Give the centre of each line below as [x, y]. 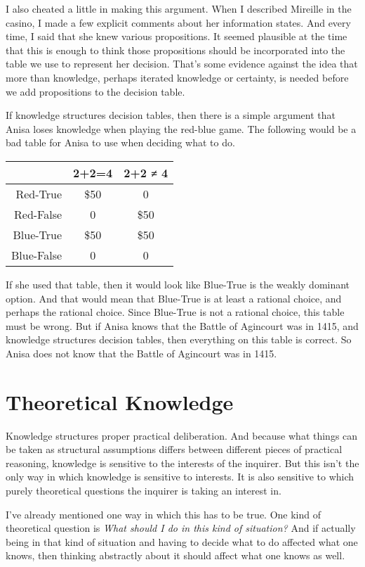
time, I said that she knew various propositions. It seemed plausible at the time [177, 36]
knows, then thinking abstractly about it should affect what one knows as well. [175, 555]
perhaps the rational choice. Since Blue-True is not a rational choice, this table [175, 312]
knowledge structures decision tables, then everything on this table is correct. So [179, 339]
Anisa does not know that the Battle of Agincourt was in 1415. [141, 353]
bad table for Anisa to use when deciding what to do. [120, 142]
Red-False [38, 214]
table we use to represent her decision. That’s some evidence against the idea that [182, 64]
